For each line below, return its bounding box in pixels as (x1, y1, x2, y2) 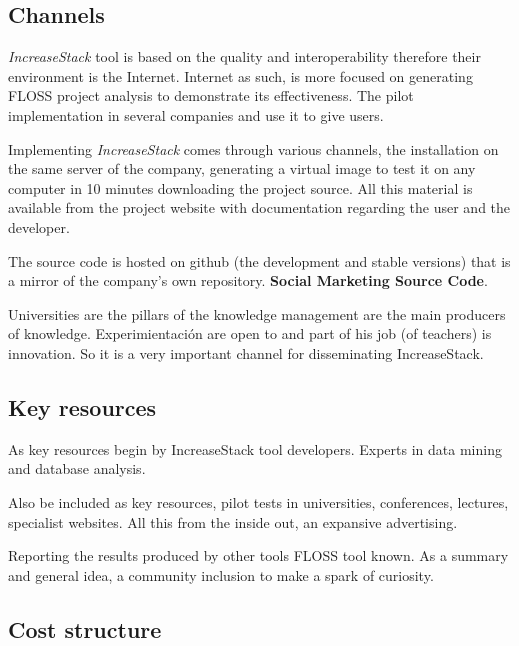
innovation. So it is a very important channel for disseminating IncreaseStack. (8, 342, 484, 363)
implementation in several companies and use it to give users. (8, 104, 384, 125)
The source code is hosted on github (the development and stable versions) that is (8, 250, 511, 271)
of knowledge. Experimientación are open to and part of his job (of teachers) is (8, 323, 492, 344)
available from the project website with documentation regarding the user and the (8, 197, 511, 218)
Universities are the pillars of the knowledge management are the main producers (8, 303, 506, 324)
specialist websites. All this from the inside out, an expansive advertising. (8, 511, 458, 532)
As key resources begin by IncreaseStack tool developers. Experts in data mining (8, 438, 502, 459)
